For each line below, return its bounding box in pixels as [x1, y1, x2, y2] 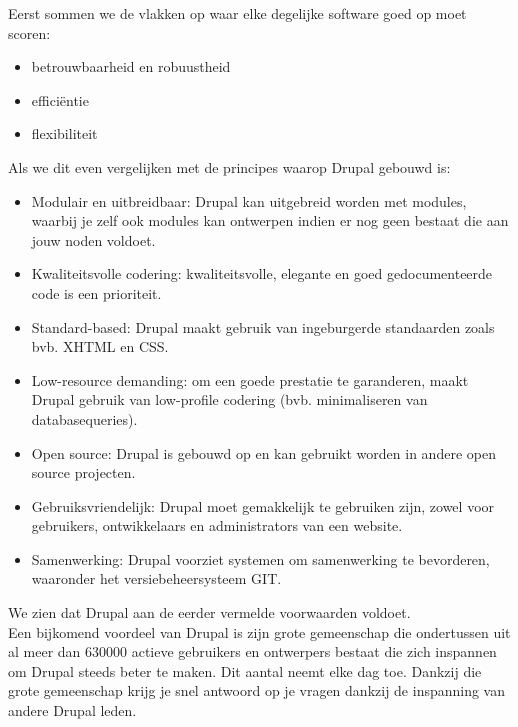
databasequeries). [31, 408, 138, 429]
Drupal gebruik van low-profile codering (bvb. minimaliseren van [31, 389, 428, 410]
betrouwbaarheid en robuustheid [31, 56, 231, 77]
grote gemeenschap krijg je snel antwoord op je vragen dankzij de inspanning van [8, 680, 506, 701]
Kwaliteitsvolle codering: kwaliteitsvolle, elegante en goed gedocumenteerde [31, 263, 493, 284]
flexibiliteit [31, 123, 98, 144]
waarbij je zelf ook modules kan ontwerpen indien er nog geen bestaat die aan [31, 210, 509, 231]
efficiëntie [31, 89, 89, 110]
